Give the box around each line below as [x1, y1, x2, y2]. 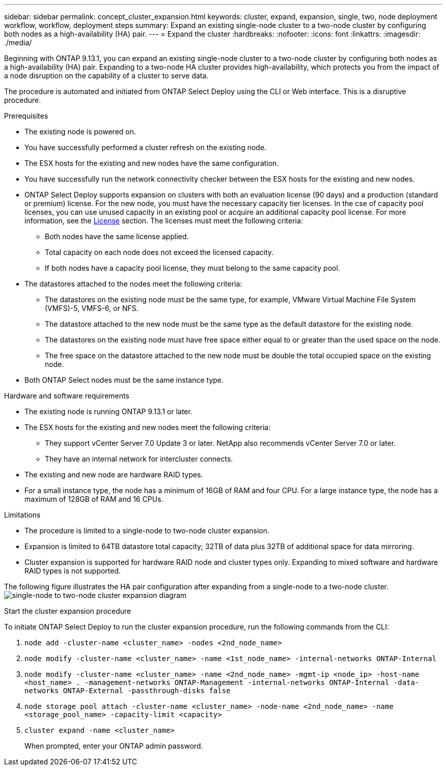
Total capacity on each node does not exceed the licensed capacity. [45, 248, 274, 256]
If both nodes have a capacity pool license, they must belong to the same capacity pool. [45, 264, 340, 272]
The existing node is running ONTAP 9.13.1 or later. [24, 407, 192, 416]
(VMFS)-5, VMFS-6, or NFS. [45, 304, 138, 312]
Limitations [4, 510, 41, 519]
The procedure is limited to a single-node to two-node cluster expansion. [24, 526, 269, 535]
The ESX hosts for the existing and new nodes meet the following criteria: [24, 423, 271, 432]
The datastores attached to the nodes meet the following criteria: [24, 279, 242, 288]
